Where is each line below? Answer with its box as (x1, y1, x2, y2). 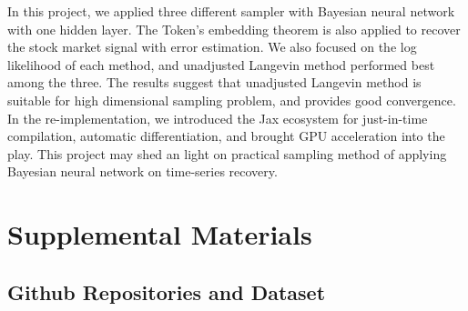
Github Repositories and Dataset (7, 277, 326, 306)
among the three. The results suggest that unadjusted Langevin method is (7, 73, 422, 92)
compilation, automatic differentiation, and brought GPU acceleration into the (7, 126, 445, 145)
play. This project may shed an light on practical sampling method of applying (7, 144, 447, 163)
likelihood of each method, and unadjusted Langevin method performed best (7, 55, 435, 74)
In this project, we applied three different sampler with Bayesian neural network (7, 2, 455, 20)
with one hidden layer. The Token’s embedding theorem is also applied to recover (7, 19, 461, 38)
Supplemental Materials (7, 216, 312, 253)
